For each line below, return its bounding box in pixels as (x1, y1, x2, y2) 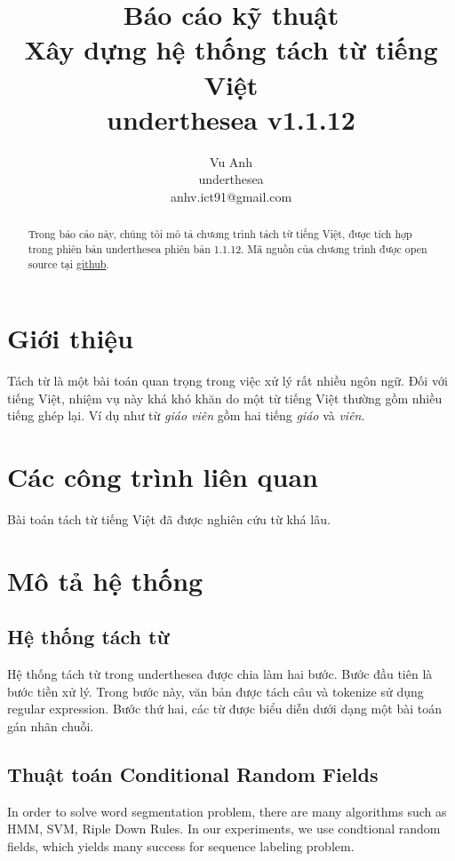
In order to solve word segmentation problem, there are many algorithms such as (7, 801, 447, 820)
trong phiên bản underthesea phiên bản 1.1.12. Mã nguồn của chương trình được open (28, 241, 427, 256)
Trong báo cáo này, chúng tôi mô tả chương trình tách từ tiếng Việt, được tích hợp (28, 227, 412, 242)
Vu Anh (210, 152, 252, 171)
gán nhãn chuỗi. (7, 717, 94, 736)
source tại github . (28, 256, 109, 271)
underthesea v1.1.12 (107, 100, 355, 137)
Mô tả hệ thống (7, 562, 204, 598)
